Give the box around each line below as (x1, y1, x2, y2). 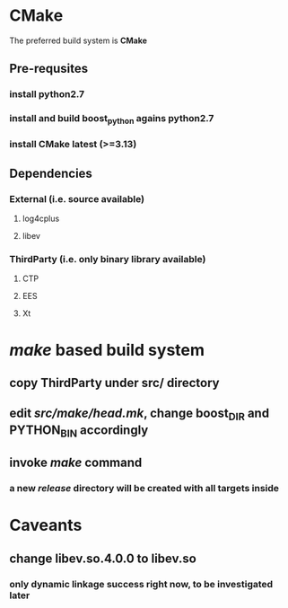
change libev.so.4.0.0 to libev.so (9, 551, 197, 566)
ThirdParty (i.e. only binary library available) (9, 252, 206, 265)
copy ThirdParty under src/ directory (9, 374, 220, 391)
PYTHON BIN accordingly (9, 422, 149, 440)
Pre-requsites (9, 61, 89, 76)
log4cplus (22, 213, 60, 225)
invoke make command (9, 455, 143, 471)
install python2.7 (9, 88, 85, 101)
